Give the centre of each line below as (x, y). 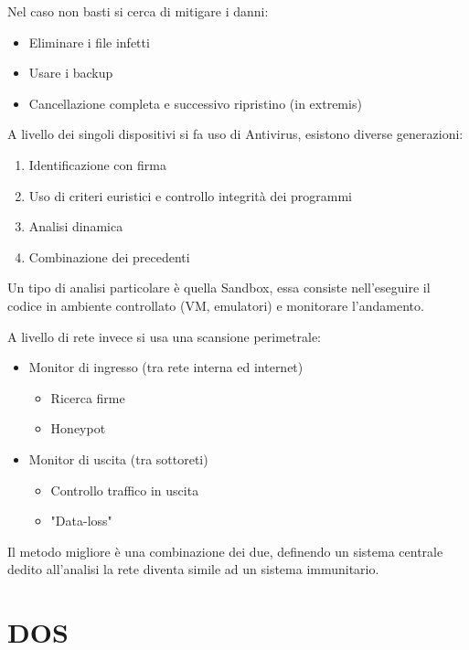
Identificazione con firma (97, 164)
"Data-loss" (81, 521)
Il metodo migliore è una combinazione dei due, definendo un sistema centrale (225, 551)
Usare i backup (71, 73)
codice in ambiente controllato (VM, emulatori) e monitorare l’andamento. (216, 305)
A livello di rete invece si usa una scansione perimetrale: (164, 336)
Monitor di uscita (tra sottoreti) (118, 458)
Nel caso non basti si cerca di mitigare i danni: (138, 11)
